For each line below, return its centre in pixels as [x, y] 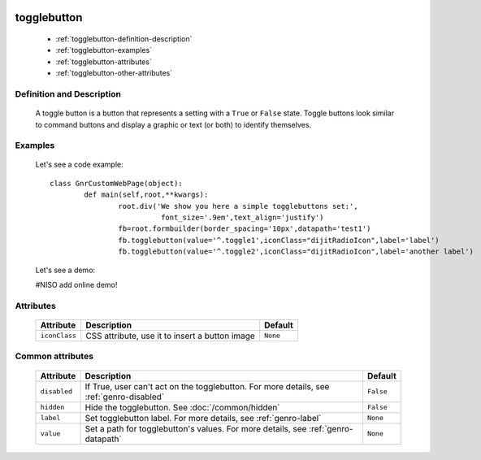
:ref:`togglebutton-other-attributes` [114, 73]
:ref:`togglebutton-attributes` [104, 62]
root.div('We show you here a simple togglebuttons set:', [238, 206]
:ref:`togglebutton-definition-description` [124, 39]
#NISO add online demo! [76, 285]
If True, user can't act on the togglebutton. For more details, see [207, 386]
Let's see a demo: [65, 270]
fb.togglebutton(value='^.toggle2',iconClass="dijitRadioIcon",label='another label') [296, 252]
